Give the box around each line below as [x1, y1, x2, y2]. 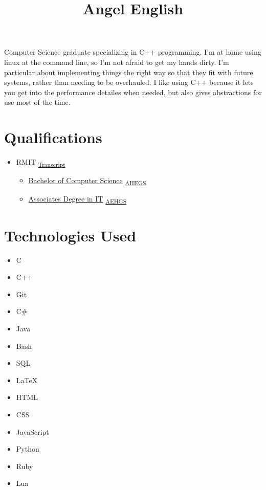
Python [16, 443, 39, 454]
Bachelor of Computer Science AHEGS [28, 175, 146, 187]
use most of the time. [4, 97, 71, 107]
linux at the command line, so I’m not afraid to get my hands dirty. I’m [4, 56, 229, 67]
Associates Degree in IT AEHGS [28, 193, 127, 206]
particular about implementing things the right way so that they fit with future [4, 66, 253, 77]
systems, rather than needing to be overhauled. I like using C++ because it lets [4, 77, 254, 87]
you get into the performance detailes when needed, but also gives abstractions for [4, 86, 262, 97]
